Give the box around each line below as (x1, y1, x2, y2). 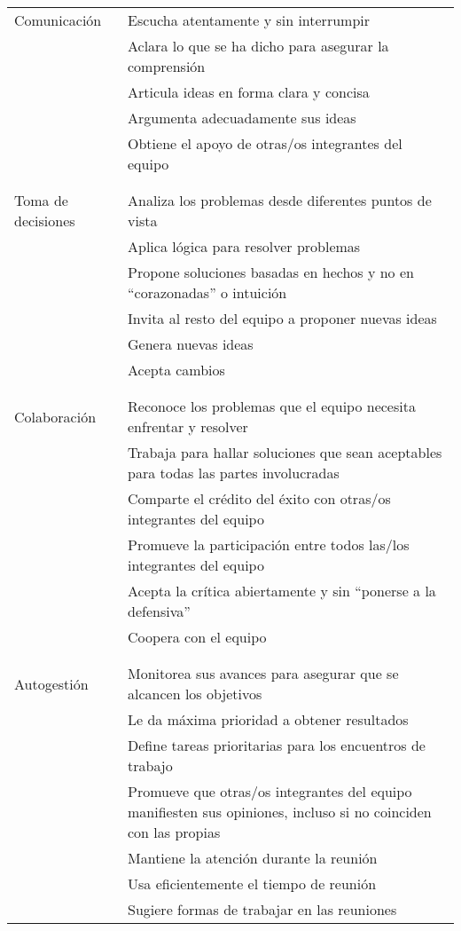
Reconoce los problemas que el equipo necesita (128, 396, 416, 416)
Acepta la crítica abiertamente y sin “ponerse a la (128, 580, 436, 601)
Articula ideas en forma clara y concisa (128, 82, 370, 102)
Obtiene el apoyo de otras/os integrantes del (128, 133, 402, 154)
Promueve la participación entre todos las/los (128, 534, 410, 555)
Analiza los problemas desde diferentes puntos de (128, 190, 432, 210)
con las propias (128, 822, 221, 842)
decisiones (14, 210, 75, 231)
